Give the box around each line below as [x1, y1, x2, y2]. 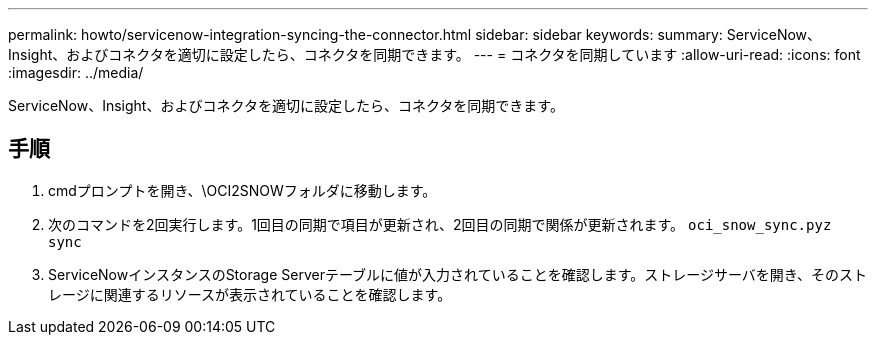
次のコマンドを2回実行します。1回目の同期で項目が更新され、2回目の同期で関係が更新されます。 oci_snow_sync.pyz [48, 215, 832, 233]
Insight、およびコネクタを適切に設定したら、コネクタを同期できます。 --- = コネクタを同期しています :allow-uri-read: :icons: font [8, 46, 861, 63]
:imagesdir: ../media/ [8, 64, 144, 81]
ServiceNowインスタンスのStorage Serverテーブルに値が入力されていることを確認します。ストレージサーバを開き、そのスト [48, 265, 867, 283]
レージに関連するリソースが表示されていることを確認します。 [48, 285, 452, 303]
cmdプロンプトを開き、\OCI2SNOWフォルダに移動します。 [48, 181, 437, 199]
